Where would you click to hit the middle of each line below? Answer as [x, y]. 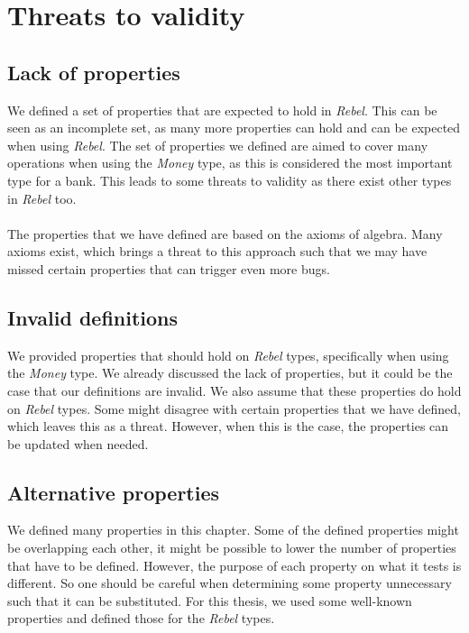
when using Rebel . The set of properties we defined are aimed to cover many [218, 145]
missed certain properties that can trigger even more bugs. [169, 268]
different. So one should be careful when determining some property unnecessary [230, 583]
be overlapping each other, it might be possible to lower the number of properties [232, 548]
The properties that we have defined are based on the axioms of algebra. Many [225, 233]
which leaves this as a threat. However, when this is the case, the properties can [228, 426]
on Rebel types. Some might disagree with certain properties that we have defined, [234, 408]
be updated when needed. [78, 443]
